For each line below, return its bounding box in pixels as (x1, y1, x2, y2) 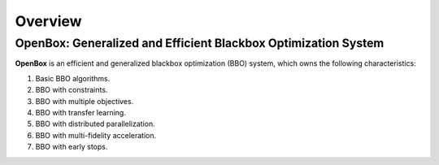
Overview (15, 12, 82, 30)
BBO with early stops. (35, 142, 108, 152)
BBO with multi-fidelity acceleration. (35, 130, 157, 140)
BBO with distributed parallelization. (35, 119, 155, 129)
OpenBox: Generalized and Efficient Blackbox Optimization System (15, 36, 385, 50)
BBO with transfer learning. (35, 107, 126, 117)
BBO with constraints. (35, 85, 108, 95)
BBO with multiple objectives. (35, 96, 134, 106)
